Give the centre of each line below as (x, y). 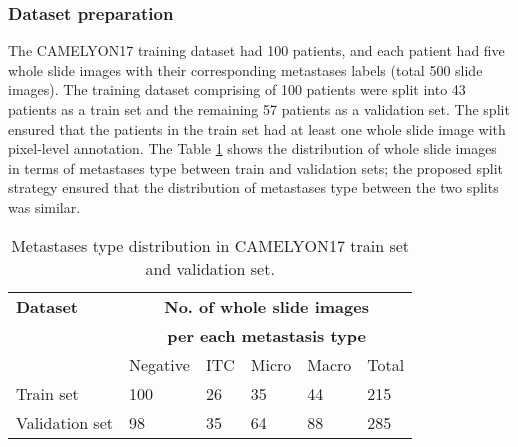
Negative (159, 364)
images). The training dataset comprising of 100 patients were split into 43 (237, 89)
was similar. (44, 206)
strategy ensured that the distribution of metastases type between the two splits (253, 187)
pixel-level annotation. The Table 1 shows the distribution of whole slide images (252, 148)
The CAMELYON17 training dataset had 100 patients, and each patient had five (256, 50)
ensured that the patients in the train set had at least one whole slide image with (257, 128)
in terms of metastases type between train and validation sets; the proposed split (255, 167)
